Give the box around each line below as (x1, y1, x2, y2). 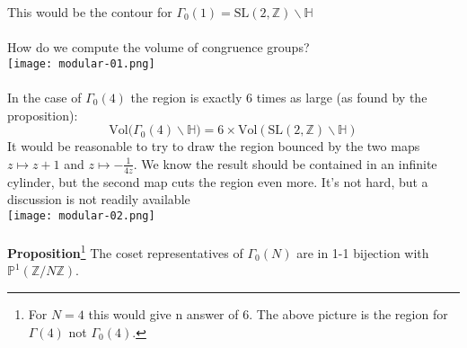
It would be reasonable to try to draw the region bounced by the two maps (7, 137, 420, 156)
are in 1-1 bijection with (296, 243, 429, 262)
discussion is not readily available (7, 190, 190, 209)
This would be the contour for (7, 3, 172, 21)
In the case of (7, 88, 82, 107)
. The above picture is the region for (249, 304, 448, 323)
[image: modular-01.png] (7, 57, 155, 70)
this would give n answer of (88, 304, 239, 323)
